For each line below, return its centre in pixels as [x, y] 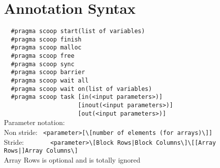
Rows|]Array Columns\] [41, 151]
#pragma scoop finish [46, 39]
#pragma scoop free [43, 56]
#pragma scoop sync [43, 64]
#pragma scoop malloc [46, 48]
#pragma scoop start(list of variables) [78, 31]
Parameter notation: [34, 122]
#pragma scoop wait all [50, 81]
